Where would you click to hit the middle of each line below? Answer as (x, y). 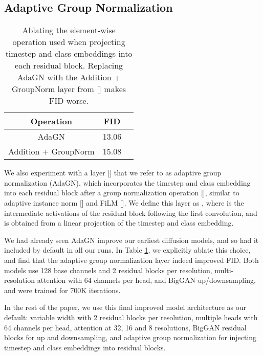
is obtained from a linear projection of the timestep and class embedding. (119, 223)
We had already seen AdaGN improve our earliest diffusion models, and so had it (131, 240)
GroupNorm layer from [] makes (69, 89)
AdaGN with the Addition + (69, 77)
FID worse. (69, 101)
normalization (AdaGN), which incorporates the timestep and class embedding (127, 182)
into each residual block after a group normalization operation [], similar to (122, 193)
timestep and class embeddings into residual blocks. (85, 347)
